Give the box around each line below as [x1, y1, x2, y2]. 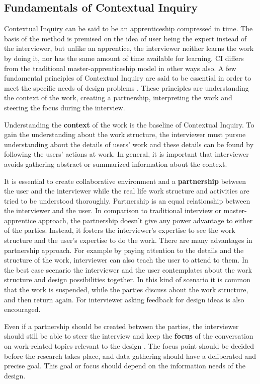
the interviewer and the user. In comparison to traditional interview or [4, 205, 222, 216]
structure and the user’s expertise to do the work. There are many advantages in [4, 235, 252, 245]
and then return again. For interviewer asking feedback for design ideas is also [4, 294, 244, 304]
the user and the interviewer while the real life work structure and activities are [4, 185, 249, 196]
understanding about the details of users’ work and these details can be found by [4, 139, 254, 149]
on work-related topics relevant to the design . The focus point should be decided [4, 341, 254, 351]
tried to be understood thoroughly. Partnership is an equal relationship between [4, 195, 250, 206]
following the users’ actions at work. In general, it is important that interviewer [4, 149, 249, 159]
